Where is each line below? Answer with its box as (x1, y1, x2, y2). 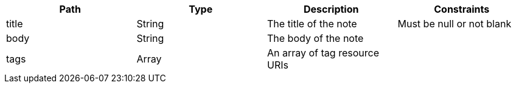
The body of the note (267, 32, 364, 44)
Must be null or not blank (397, 18, 512, 30)
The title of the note (267, 18, 357, 30)
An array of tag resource (267, 47, 379, 59)
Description (304, 3, 359, 15)
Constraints (434, 3, 490, 15)
